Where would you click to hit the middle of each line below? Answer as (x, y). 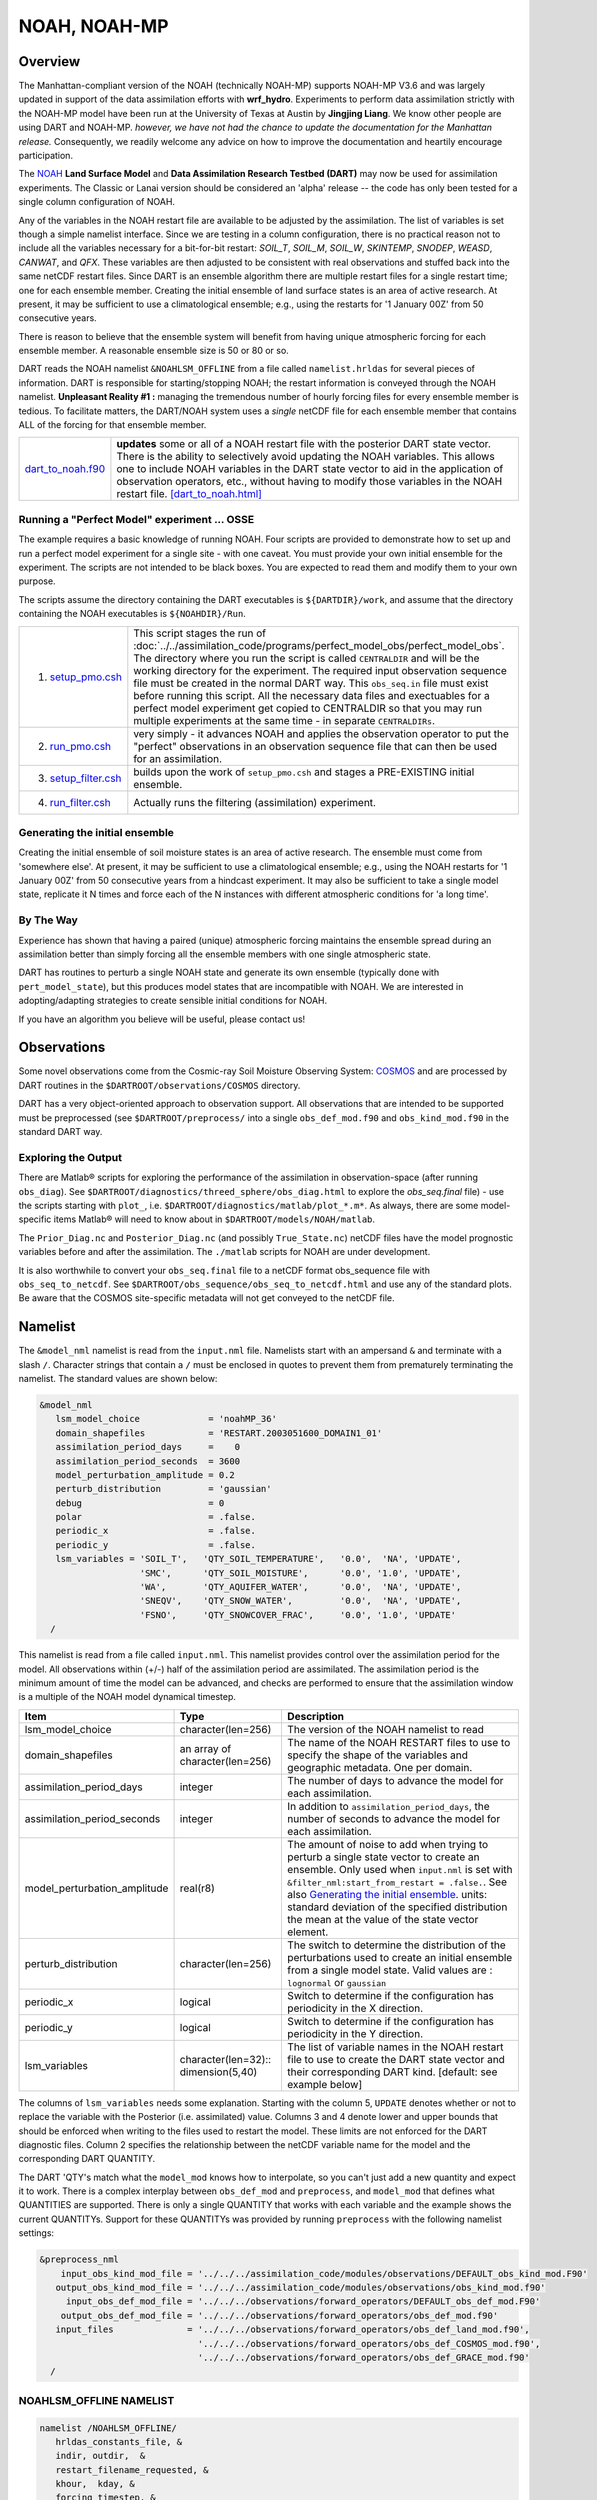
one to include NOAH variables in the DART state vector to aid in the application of (310, 469)
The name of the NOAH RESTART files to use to (398, 1742)
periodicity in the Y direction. (355, 2033)
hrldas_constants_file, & (119, 2441)
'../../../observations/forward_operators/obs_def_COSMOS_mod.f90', (369, 2343)
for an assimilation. (178, 758)
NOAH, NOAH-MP (93, 26)
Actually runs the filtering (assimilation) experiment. (255, 802)
